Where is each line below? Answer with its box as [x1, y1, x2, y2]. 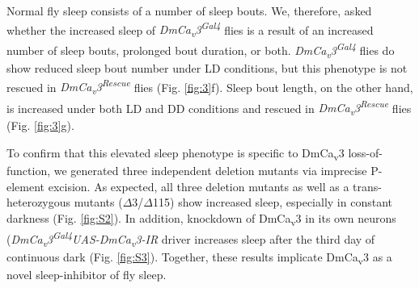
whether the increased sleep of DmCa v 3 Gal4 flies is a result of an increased [6, 19, 374, 40]
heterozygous [6, 194, 71, 211]
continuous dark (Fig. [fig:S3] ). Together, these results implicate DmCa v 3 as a [6, 248, 392, 267]
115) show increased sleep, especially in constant [153, 194, 392, 211]
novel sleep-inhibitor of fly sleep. [6, 265, 167, 282]
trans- [353, 177, 383, 194]
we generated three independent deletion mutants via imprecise [53, 162, 367, 179]
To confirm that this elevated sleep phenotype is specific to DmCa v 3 [6, 144, 345, 163]
